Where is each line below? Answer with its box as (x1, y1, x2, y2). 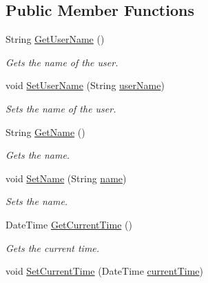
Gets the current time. (6, 240, 100, 255)
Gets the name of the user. (6, 55, 118, 69)
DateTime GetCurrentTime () (6, 217, 132, 231)
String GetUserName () (6, 32, 105, 46)
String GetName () (6, 124, 85, 139)
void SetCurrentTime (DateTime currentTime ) (6, 264, 203, 278)
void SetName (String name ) (6, 170, 127, 185)
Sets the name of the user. (6, 101, 116, 115)
